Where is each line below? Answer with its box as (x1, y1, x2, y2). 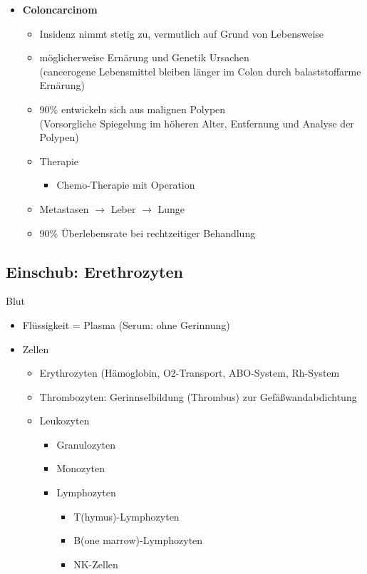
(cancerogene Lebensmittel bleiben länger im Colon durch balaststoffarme (39, 63, 361, 78)
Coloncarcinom (22, 2, 98, 16)
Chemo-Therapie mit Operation (56, 177, 195, 192)
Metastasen (39, 201, 89, 216)
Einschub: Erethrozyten (6, 260, 183, 282)
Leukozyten (39, 413, 90, 428)
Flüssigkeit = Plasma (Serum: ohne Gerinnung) (22, 317, 230, 332)
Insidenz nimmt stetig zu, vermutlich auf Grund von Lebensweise (39, 26, 324, 41)
